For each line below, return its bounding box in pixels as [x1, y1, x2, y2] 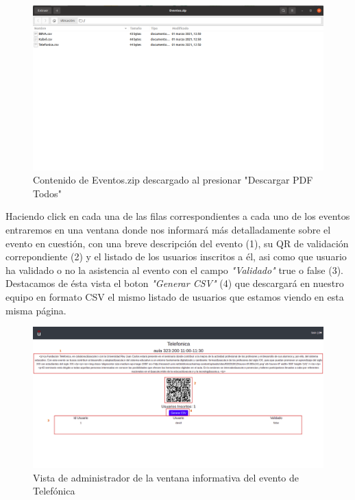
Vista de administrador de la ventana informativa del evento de [33, 470, 299, 484]
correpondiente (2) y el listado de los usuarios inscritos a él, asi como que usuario [5, 249, 347, 264]
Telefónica [33, 484, 75, 498]
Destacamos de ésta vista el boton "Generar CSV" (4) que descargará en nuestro [5, 276, 344, 290]
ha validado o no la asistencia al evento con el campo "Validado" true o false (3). [5, 262, 344, 277]
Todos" [33, 186, 62, 200]
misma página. [5, 303, 66, 317]
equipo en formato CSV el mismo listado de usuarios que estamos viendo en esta [5, 289, 344, 303]
